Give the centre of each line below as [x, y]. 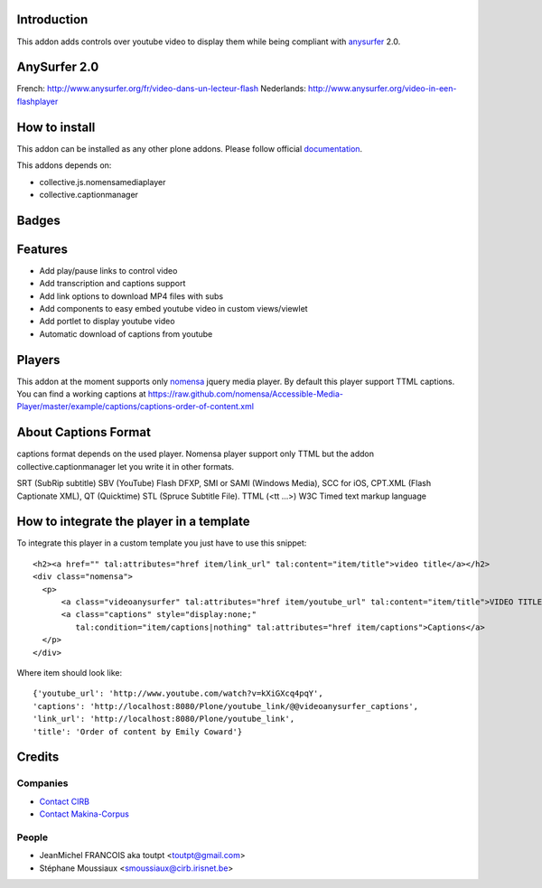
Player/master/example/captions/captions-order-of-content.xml [135, 407]
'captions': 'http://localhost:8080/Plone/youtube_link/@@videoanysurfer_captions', [226, 706]
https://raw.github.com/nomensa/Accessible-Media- [245, 394]
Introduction [52, 19]
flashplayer [37, 101]
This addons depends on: [64, 165]
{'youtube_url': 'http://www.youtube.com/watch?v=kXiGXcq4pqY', [178, 694]
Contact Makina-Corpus [84, 814]
